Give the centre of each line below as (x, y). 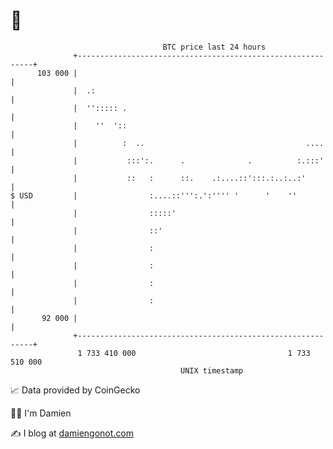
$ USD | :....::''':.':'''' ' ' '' (154, 195)
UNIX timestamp (212, 370)
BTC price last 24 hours (214, 47)
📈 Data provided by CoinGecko (75, 390)
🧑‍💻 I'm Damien (41, 413)
